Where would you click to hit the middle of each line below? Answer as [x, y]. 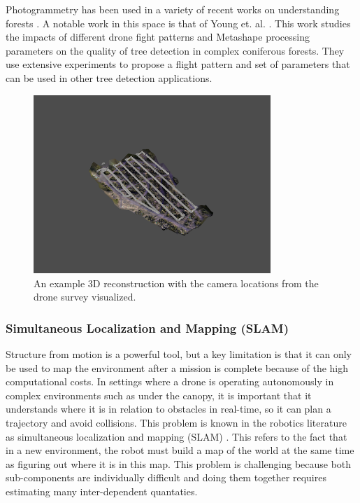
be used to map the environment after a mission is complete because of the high [177, 367]
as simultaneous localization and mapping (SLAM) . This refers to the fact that [177, 436]
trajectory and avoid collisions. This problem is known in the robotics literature [176, 422]
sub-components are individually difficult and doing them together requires [166, 477]
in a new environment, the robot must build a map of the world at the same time [180, 450]
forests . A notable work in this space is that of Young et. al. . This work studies [178, 23]
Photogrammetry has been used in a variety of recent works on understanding [173, 9]
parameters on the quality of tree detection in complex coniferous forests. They [175, 50]
